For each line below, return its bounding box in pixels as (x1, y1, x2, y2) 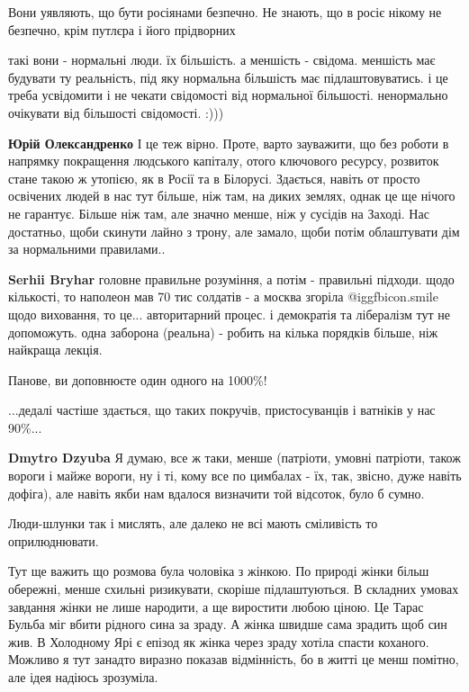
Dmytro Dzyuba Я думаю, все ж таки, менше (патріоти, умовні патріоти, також (8, 448, 461, 467)
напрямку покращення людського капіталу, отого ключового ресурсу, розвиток (8, 151, 439, 170)
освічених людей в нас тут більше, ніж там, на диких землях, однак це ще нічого (8, 186, 455, 205)
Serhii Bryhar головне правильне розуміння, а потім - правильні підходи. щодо (8, 269, 455, 288)
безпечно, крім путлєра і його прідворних (8, 20, 236, 39)
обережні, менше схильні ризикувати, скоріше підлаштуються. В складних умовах (8, 580, 459, 598)
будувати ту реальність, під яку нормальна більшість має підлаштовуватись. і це (8, 67, 448, 86)
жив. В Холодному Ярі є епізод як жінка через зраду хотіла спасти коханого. (8, 632, 429, 651)
